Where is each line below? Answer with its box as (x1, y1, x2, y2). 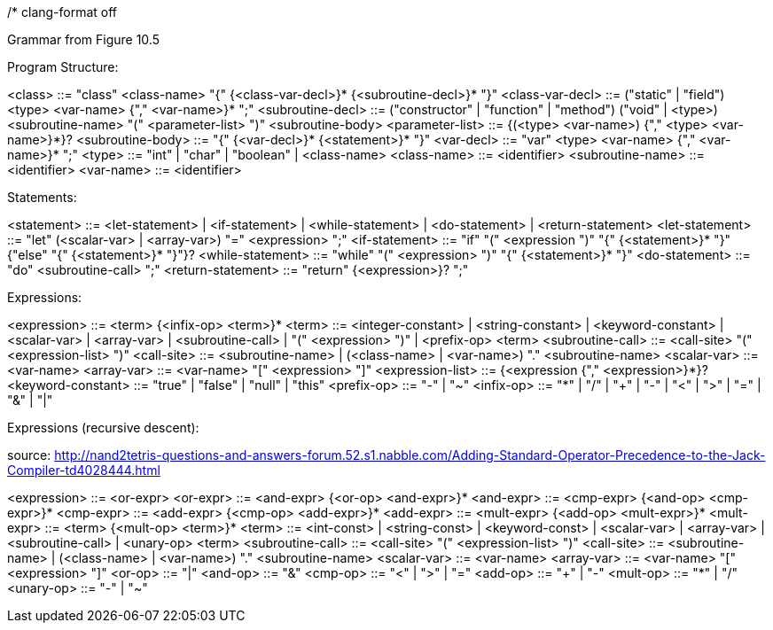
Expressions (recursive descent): (7, 420, 199, 435)
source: (7, 447, 51, 463)
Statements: (7, 190, 77, 205)
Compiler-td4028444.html (7, 463, 160, 478)
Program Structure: (7, 59, 119, 74)
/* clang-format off (7, 4, 118, 19)
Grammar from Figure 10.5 (7, 32, 160, 47)
